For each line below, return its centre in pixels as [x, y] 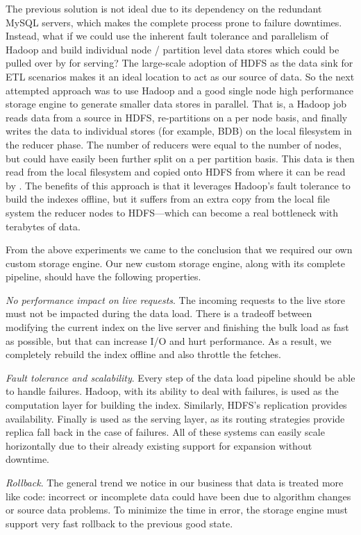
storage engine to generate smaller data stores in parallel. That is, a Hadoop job [176, 104]
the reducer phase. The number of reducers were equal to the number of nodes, [174, 144]
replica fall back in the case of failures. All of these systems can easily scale [165, 432]
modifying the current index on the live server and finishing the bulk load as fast [177, 327]
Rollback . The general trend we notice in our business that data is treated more [175, 482]
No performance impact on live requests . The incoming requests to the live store [176, 299]
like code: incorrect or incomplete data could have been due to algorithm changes [178, 496]
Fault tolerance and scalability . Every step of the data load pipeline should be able [180, 377]
